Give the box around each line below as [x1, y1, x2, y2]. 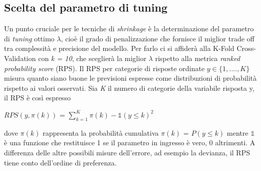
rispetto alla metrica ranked [155, 52, 240, 63]
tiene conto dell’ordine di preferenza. [4, 157, 117, 167]
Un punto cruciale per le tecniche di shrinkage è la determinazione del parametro [4, 23, 254, 34]
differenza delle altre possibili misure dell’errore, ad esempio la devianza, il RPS [4, 147, 250, 157]
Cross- [236, 43, 256, 53]
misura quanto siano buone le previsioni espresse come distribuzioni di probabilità [4, 73, 257, 83]
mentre [227, 127, 248, 138]
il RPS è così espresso [4, 92, 71, 103]
